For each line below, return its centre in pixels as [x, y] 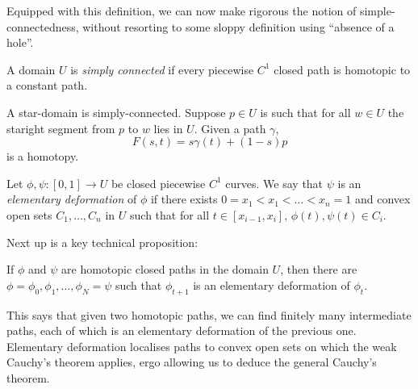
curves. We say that [274, 183]
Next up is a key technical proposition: [102, 242]
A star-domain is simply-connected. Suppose [116, 112]
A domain [31, 69]
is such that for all [305, 112]
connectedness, [43, 26]
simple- [377, 10]
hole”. [20, 42]
